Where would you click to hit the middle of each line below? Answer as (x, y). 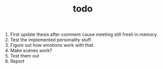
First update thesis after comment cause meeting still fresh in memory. (84, 34)
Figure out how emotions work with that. (52, 45)
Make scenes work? (31, 50)
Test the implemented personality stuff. (51, 40)
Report (17, 61)
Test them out (25, 56)
